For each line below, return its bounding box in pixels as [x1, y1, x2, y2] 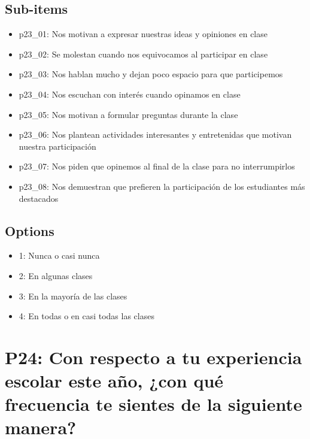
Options [5, 221, 54, 240]
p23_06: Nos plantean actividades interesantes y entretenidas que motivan [19, 128, 292, 141]
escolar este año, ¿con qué [5, 368, 224, 393]
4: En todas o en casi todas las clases [19, 310, 154, 322]
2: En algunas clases [19, 269, 93, 281]
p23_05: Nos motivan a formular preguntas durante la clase [19, 108, 238, 120]
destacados [19, 192, 59, 204]
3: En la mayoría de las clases [19, 289, 127, 302]
